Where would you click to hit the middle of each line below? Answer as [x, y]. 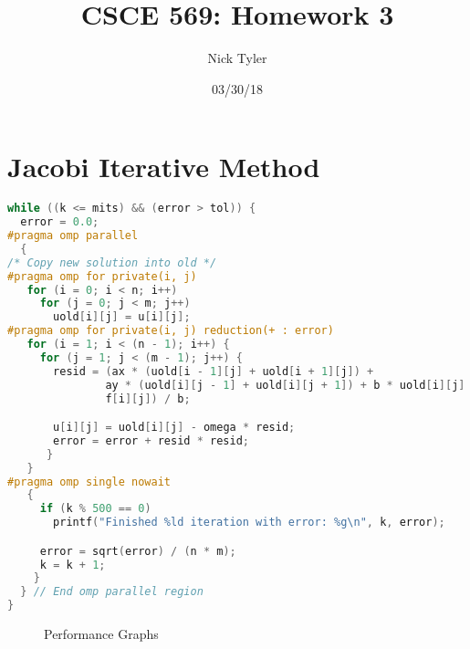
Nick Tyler [237, 58]
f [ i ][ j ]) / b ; [148, 398]
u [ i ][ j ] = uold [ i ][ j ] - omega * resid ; [174, 428]
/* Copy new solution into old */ [112, 262]
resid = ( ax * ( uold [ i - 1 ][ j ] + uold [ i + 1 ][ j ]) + [214, 371]
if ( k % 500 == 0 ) [95, 509]
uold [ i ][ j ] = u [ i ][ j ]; [122, 317]
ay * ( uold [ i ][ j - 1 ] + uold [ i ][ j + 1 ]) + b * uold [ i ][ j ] [285, 385]
